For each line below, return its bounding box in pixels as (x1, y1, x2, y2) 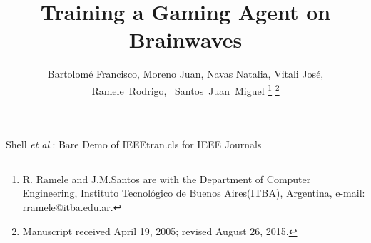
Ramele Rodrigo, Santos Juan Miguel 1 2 (91, 81, 280, 98)
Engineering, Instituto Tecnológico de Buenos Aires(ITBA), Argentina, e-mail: (22, 185, 365, 200)
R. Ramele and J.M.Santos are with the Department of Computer (22, 171, 311, 186)
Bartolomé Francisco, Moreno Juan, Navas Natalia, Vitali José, (47, 66, 324, 81)
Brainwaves (128, 25, 243, 54)
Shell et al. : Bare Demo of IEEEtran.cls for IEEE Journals (6, 137, 262, 152)
